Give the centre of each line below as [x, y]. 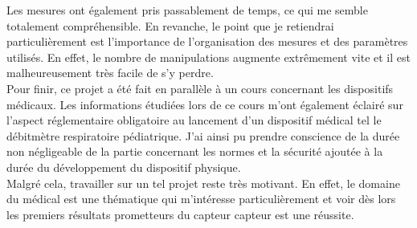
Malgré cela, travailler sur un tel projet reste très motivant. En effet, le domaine [203, 183]
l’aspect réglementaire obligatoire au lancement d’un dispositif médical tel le [194, 120]
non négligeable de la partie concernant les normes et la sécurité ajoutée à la [195, 151]
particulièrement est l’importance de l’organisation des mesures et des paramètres [207, 41]
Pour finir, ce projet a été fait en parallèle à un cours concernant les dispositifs [200, 88]
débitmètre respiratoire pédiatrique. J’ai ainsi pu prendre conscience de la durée [203, 135]
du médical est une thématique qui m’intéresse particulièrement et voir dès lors [201, 199]
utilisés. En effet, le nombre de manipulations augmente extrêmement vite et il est [208, 57]
